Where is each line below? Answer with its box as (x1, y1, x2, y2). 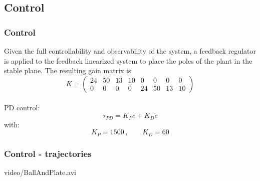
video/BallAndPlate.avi (4, 166, 76, 177)
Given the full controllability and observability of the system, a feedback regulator (4, 46, 256, 56)
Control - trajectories (4, 147, 92, 159)
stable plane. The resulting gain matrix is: (4, 65, 133, 76)
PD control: (4, 102, 40, 113)
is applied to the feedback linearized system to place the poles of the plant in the (4, 55, 252, 66)
